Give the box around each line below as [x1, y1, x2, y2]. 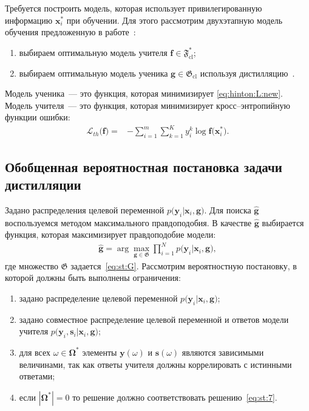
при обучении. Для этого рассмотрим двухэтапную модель [66, 13, 283, 26]
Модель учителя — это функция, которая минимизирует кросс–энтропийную [5, 98, 290, 111]
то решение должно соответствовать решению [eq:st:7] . [72, 390, 277, 403]
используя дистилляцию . [200, 66, 295, 79]
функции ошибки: [5, 111, 70, 123]
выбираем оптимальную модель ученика [19, 66, 168, 79]
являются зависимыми [182, 345, 264, 358]
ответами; [19, 370, 55, 382]
